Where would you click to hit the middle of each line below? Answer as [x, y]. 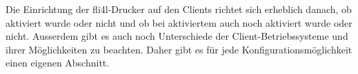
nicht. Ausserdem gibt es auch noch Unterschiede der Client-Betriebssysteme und [177, 36]
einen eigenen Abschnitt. [58, 63]
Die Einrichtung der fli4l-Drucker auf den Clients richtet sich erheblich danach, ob [179, 9]
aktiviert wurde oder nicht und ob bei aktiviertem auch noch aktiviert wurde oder [179, 22]
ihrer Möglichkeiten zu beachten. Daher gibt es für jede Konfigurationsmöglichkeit [179, 49]
